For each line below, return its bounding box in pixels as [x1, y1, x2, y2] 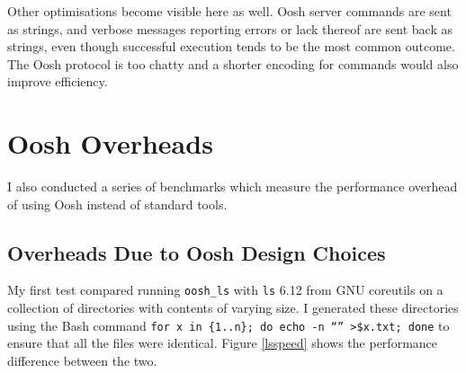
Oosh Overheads [7, 125, 213, 162]
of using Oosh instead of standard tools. [7, 194, 228, 213]
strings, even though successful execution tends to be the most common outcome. [7, 37, 455, 56]
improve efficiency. [7, 72, 108, 91]
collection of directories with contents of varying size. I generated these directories [7, 298, 459, 317]
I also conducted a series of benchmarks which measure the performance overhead [7, 177, 458, 196]
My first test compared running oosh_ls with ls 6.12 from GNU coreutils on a [7, 280, 444, 299]
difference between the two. [7, 351, 157, 369]
